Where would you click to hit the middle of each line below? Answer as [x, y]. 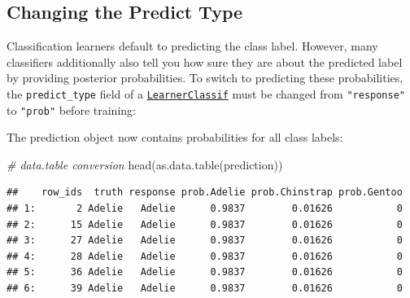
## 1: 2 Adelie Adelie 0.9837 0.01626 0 [205, 209]
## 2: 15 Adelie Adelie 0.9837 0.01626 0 [205, 224]
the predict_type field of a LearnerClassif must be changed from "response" [206, 93]
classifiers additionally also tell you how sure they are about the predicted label [205, 61]
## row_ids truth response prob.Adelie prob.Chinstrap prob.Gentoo [205, 193]
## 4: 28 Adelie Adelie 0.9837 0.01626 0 [205, 256]
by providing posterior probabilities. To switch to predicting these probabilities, [205, 78]
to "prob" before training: [71, 110]
